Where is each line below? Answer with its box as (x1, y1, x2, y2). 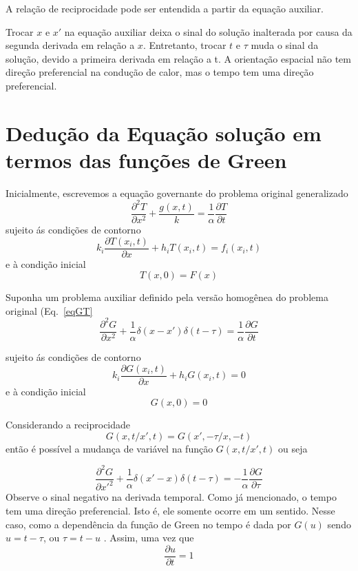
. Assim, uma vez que (103, 530, 194, 545)
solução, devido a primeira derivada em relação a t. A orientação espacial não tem (6, 51, 351, 65)
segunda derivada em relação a (6, 38, 135, 52)
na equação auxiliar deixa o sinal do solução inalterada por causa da (64, 24, 352, 39)
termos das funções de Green (6, 145, 287, 174)
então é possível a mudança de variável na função (6, 441, 213, 455)
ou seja (277, 441, 308, 455)
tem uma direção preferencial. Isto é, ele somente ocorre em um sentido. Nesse (6, 503, 335, 517)
